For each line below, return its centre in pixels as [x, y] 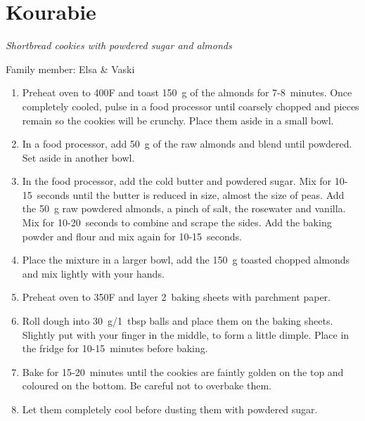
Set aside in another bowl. [78, 157]
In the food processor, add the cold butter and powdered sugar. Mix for [177, 181]
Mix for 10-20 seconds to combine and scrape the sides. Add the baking [177, 222]
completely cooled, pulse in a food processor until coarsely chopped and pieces [191, 106]
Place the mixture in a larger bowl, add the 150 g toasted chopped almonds [186, 260]
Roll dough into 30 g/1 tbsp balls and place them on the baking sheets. [178, 321]
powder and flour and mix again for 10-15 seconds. [132, 236]
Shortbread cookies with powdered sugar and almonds [119, 45]
